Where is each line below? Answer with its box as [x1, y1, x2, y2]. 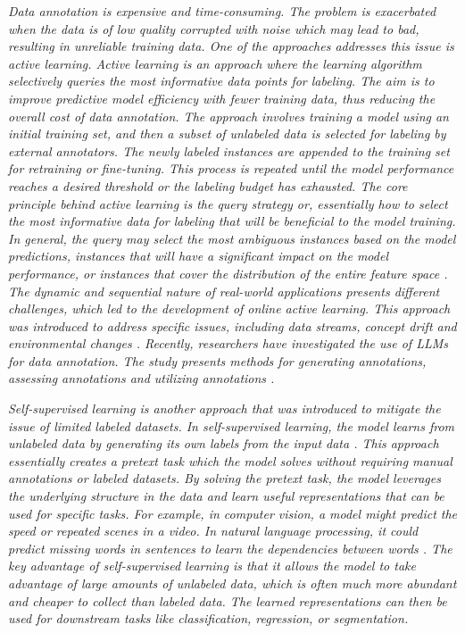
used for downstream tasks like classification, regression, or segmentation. [8, 609, 409, 628]
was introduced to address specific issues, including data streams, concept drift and [8, 316, 457, 335]
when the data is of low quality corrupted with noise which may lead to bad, [8, 19, 419, 37]
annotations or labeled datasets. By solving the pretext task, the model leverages [8, 469, 441, 487]
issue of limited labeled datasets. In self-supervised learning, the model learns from [8, 416, 454, 435]
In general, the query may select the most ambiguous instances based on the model [8, 229, 456, 247]
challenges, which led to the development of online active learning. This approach [8, 299, 451, 318]
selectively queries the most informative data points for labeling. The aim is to [8, 71, 435, 90]
